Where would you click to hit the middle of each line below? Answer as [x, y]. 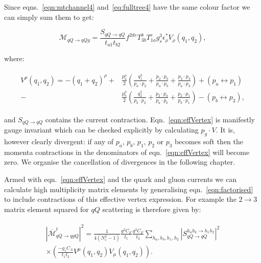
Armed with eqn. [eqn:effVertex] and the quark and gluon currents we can [120, 179]
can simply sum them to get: [49, 17]
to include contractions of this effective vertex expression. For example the [120, 199]
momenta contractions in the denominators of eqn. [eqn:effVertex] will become [127, 152]
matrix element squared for [46, 209]
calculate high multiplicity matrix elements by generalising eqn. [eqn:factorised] [129, 189]
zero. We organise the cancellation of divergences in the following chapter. [120, 162]
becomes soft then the [209, 141]
